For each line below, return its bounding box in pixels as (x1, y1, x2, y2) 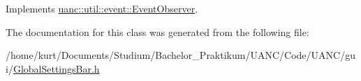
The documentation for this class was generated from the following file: (6, 24, 309, 39)
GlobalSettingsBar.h (13, 61, 100, 75)
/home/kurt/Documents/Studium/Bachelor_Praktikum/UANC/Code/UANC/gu (6, 48, 355, 62)
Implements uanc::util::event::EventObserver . (6, 1, 198, 15)
